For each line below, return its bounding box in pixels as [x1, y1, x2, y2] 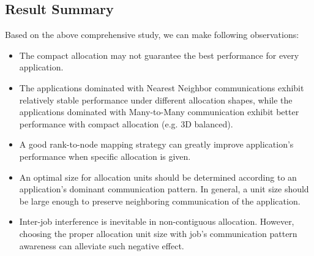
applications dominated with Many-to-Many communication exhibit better [19, 105, 299, 118]
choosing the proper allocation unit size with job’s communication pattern [19, 227, 297, 239]
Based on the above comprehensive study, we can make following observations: [5, 28, 299, 41]
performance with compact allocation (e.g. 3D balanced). [19, 117, 233, 130]
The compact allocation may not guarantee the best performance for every [19, 48, 299, 61]
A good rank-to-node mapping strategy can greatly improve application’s [19, 138, 294, 151]
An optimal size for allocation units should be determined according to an [19, 170, 297, 183]
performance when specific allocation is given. [19, 149, 191, 162]
